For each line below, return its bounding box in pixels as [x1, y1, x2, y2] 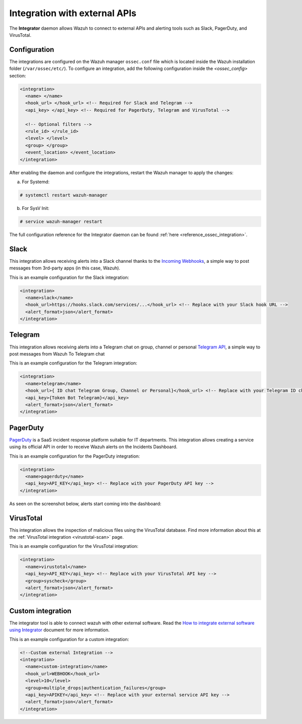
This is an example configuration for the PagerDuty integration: [9, 453, 140, 459]
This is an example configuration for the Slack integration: [9, 274, 129, 280]
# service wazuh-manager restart [20, 219, 103, 224]
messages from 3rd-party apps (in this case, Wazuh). [9, 265, 120, 271]
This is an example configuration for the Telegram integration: [9, 360, 137, 366]
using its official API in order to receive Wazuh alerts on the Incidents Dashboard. [9, 444, 178, 450]
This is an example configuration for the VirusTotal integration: [9, 543, 138, 549]
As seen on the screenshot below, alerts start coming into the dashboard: [9, 500, 162, 506]
